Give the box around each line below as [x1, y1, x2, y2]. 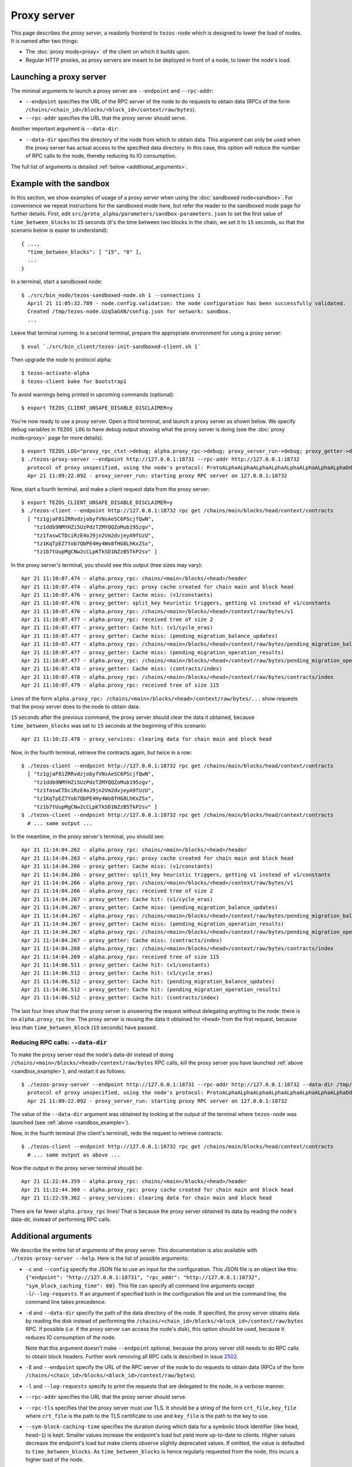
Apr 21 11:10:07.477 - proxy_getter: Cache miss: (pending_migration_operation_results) [21, 649, 285, 655]
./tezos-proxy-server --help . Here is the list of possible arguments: [11, 1255, 189, 1262]
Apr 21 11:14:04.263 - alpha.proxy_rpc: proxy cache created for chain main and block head [21, 854, 293, 861]
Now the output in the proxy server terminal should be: [11, 1165, 143, 1172]
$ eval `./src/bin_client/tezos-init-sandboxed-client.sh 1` [21, 343, 201, 350]
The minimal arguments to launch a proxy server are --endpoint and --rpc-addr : [11, 87, 214, 94]
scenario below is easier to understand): [11, 227, 109, 234]
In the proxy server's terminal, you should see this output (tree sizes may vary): [11, 561, 202, 569]
